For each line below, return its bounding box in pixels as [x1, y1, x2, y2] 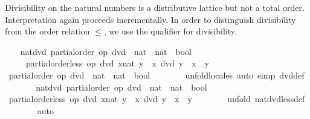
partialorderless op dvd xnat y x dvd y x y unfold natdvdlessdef [8, 92, 305, 105]
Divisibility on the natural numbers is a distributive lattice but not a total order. [5, 1, 305, 13]
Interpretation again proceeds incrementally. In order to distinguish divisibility [5, 13, 296, 25]
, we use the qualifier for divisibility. [103, 25, 237, 37]
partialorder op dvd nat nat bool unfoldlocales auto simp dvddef [8, 68, 305, 81]
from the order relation [5, 25, 90, 37]
